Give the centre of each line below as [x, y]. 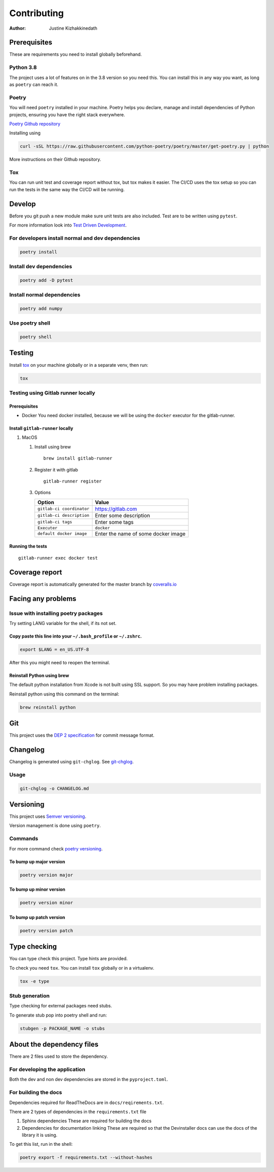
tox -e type [35, 981]
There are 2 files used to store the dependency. [59, 1056]
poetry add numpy [41, 308]
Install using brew [53, 447]
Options [43, 493]
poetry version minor [47, 903]
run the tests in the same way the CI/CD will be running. [67, 189]
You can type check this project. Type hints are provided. [69, 959]
